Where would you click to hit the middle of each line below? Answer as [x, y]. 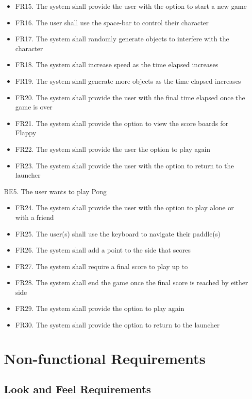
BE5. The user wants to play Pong [55, 191]
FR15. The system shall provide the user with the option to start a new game [131, 6]
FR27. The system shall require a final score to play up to [101, 266]
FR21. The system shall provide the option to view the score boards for [122, 123]
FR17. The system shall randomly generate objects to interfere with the [122, 39]
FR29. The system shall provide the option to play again [100, 308]
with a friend [34, 217]
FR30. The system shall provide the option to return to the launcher [118, 325]
